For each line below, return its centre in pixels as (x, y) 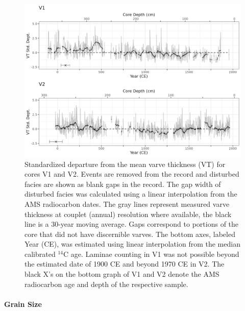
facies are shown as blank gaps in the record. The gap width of (123, 184)
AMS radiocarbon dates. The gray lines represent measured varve (127, 204)
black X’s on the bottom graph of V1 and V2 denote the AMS (122, 274)
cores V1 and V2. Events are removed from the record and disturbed (132, 174)
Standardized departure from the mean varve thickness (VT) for (125, 164)
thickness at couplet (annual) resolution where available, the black (128, 214)
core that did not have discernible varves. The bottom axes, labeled (130, 234)
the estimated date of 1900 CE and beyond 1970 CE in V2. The (125, 264)
